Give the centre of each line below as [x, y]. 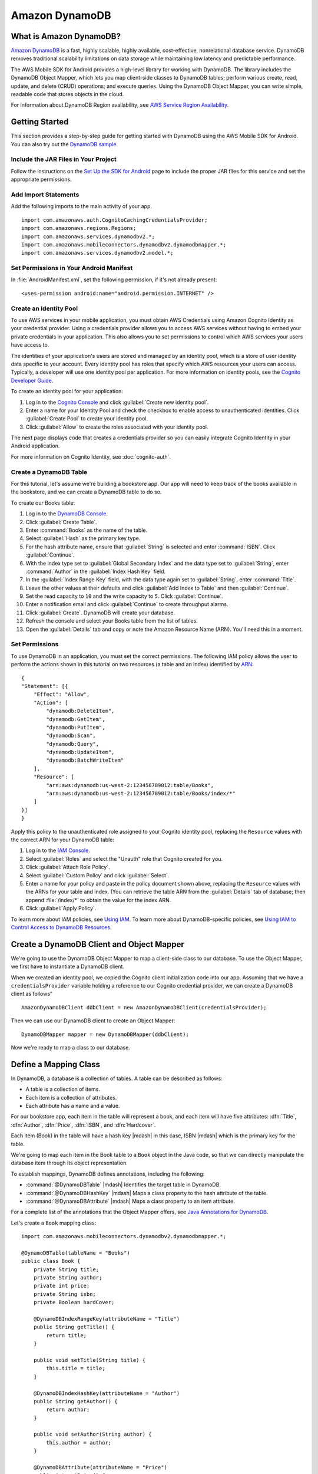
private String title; [66, 1269]
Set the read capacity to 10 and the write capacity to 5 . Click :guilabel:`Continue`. [124, 596]
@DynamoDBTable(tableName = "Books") [76, 1253]
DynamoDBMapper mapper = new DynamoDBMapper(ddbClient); [105, 1034]
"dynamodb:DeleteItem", [80, 711]
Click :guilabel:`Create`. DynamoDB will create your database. [100, 613]
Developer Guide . [32, 380]
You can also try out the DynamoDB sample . [64, 144]
